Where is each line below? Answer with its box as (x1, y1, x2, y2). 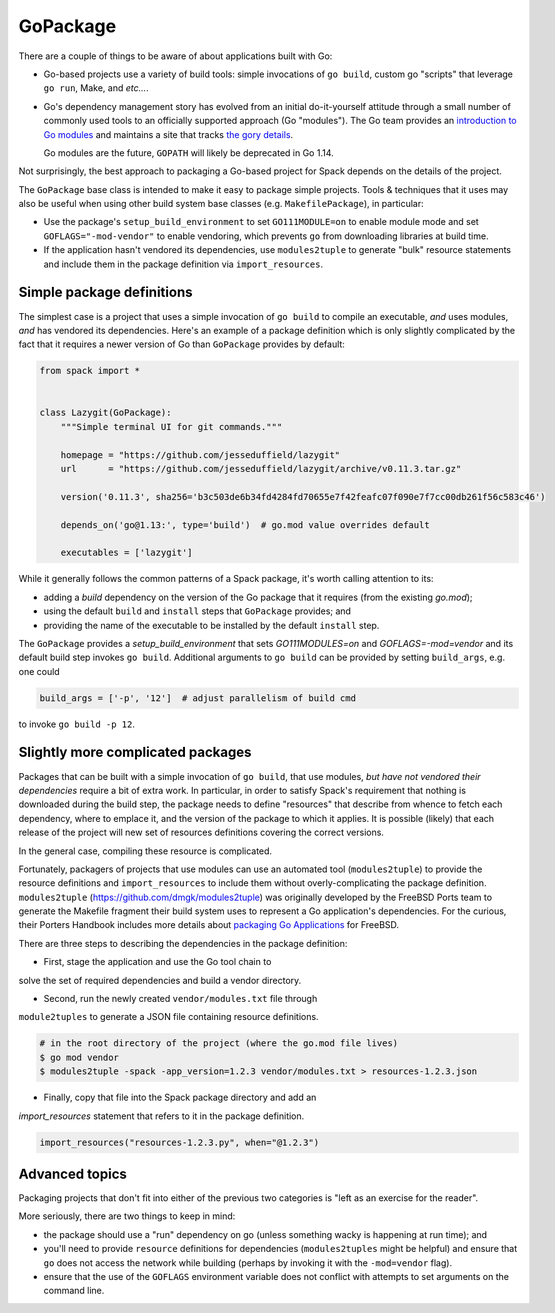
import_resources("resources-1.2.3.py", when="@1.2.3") (39, 1136, 320, 1148)
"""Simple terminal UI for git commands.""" (60, 421, 283, 432)
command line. (43, 1285, 105, 1297)
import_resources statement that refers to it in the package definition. (18, 1110, 305, 1122)
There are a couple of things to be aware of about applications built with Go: (18, 50, 333, 62)
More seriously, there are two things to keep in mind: (18, 1210, 236, 1222)
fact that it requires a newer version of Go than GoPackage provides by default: (18, 338, 345, 350)
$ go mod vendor (39, 1051, 120, 1063)
